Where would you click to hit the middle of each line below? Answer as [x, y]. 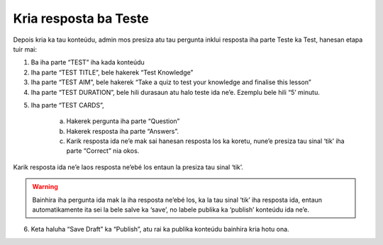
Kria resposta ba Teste [81, 18]
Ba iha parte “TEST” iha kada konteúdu [88, 62]
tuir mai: [25, 49]
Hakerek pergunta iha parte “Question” [123, 121]
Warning [45, 187]
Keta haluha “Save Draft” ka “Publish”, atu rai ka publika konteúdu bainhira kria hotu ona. [160, 229]
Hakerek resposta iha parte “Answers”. [123, 131]
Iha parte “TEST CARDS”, [67, 105]
